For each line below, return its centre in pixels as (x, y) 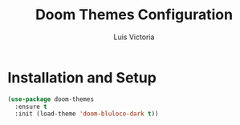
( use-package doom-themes (51, 99)
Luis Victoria (134, 37)
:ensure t (31, 107)
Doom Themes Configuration (134, 15)
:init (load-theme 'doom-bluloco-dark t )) (87, 114)
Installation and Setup (82, 77)
